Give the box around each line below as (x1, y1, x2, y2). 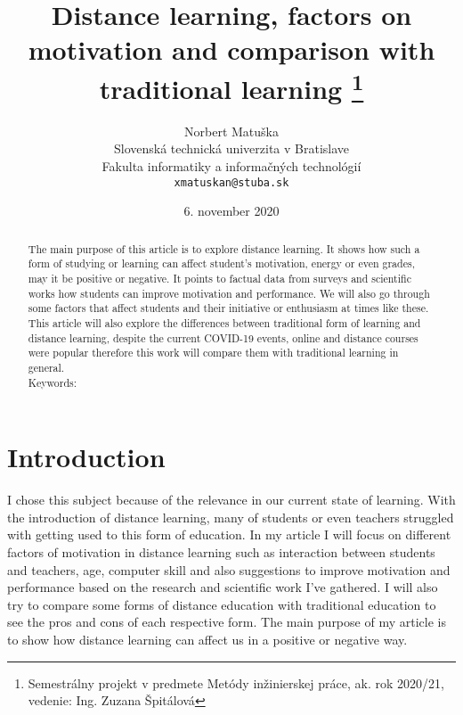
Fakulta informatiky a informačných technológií (102, 157, 361, 176)
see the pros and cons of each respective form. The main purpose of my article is (7, 612, 446, 631)
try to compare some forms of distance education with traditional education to (7, 595, 436, 613)
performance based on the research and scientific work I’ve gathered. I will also (7, 578, 438, 596)
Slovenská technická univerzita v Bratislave (113, 139, 350, 158)
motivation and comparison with (28, 31, 435, 68)
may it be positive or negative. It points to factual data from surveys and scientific (28, 270, 411, 285)
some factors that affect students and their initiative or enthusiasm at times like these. (28, 300, 429, 316)
